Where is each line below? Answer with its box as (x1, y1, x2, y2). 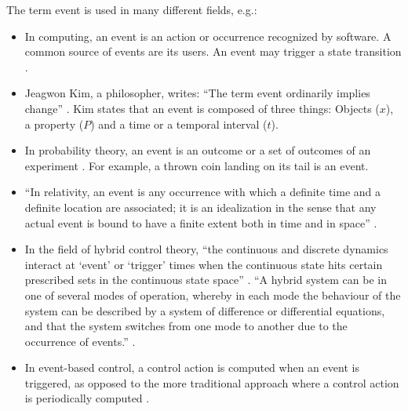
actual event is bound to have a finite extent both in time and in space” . (24, 214, 377, 231)
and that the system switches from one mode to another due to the (24, 318, 348, 334)
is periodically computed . (24, 390, 150, 406)
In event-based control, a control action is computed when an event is (24, 359, 359, 376)
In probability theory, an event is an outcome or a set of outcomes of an (24, 142, 371, 158)
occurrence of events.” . (24, 333, 136, 349)
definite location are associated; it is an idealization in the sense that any (24, 198, 377, 215)
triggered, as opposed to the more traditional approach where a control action (24, 374, 399, 391)
